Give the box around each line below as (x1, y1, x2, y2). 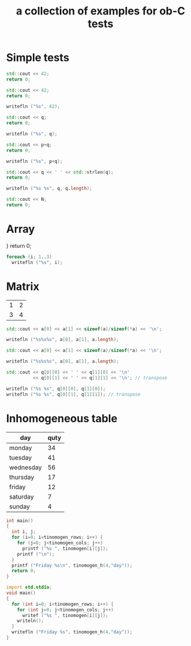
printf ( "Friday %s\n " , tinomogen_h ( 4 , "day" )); (11, 562, 133, 568)
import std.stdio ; (6, 585, 52, 591)
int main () (6, 517, 34, 524)
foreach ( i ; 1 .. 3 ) (6, 254, 52, 260)
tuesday (9, 453, 32, 461)
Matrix (6, 280, 40, 293)
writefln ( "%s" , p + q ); (6, 158, 63, 164)
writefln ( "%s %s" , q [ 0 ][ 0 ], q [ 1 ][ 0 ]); (6, 386, 106, 392)
